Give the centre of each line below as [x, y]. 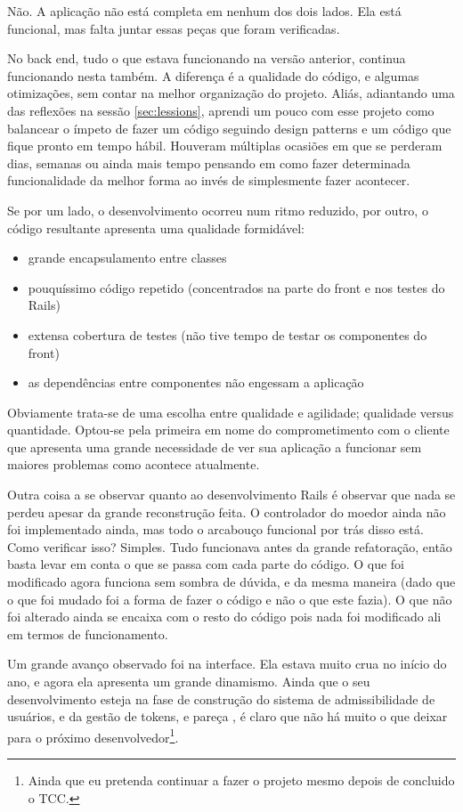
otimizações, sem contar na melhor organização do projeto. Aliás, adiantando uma [231, 93]
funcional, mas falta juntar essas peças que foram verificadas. [174, 28]
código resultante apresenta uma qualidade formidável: [156, 227]
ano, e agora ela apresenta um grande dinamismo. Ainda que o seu [189, 681]
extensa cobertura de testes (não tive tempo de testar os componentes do [227, 334]
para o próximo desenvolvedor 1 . [93, 735]
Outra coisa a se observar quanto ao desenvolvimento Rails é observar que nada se [231, 495]
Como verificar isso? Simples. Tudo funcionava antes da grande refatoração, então [230, 546]
